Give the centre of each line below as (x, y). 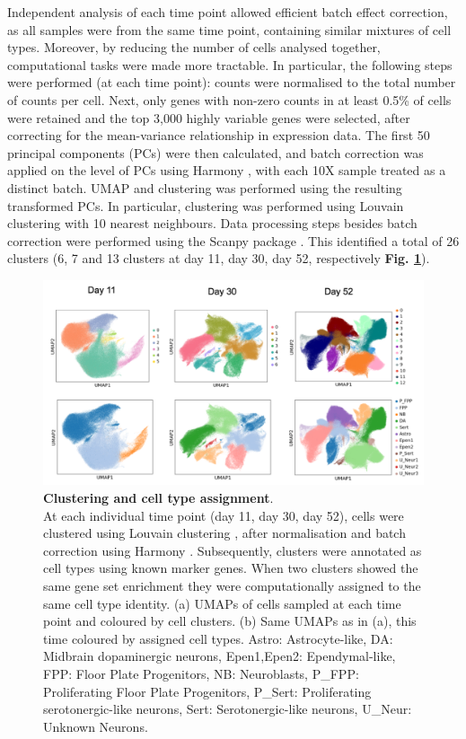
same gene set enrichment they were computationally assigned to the (232, 586)
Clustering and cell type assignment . (158, 498)
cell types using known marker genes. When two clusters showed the (231, 568)
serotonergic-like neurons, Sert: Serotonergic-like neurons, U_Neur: (228, 709)
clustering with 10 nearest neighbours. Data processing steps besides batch (212, 223)
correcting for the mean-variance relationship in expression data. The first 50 (219, 135)
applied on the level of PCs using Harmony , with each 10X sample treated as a (227, 170)
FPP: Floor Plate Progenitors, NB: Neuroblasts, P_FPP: (201, 673)
